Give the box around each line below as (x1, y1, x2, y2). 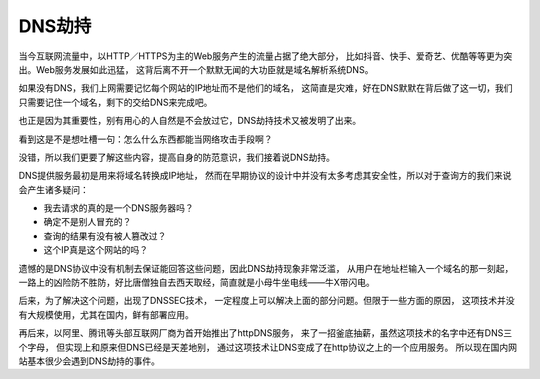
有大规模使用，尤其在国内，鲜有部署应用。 (18, 308, 194, 320)
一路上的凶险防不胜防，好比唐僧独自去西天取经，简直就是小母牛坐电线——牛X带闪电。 (18, 276, 375, 289)
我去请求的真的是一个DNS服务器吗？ (43, 202, 194, 214)
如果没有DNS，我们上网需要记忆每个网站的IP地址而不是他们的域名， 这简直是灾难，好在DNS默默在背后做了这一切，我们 (18, 82, 513, 94)
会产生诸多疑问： (18, 183, 89, 195)
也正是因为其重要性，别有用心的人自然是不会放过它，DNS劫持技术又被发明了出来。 (18, 115, 362, 127)
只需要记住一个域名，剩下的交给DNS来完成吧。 (18, 96, 213, 108)
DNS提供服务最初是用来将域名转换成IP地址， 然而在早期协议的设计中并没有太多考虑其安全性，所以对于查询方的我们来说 (18, 170, 512, 182)
